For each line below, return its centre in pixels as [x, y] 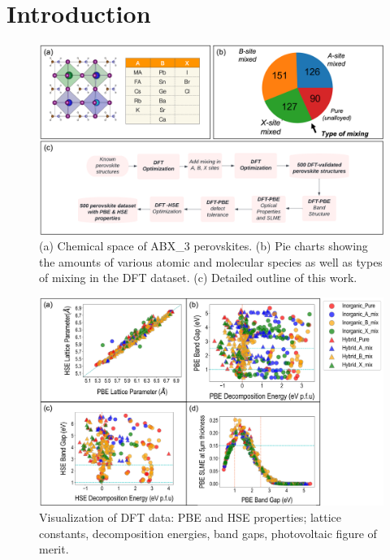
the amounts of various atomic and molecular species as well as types [211, 261]
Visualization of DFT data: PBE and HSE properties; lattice [191, 517]
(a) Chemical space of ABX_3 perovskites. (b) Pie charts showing [204, 246]
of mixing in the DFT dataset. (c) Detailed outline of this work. [198, 278]
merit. [54, 549]
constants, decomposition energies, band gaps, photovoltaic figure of [208, 533]
